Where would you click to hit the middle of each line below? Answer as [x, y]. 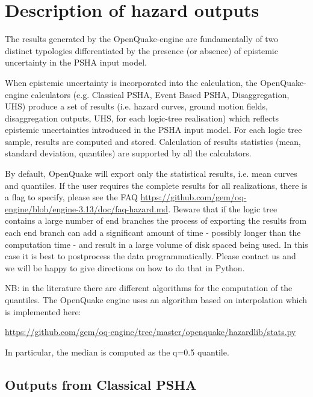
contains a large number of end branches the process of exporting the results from [156, 220]
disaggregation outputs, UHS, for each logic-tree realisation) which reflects [142, 118]
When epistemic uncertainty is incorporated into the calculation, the [131, 82]
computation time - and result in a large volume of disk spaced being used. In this [156, 244]
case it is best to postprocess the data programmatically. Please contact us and [150, 256]
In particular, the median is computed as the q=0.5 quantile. [117, 352]
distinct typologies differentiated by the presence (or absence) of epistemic [141, 50]
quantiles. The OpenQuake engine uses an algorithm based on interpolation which [156, 300]
